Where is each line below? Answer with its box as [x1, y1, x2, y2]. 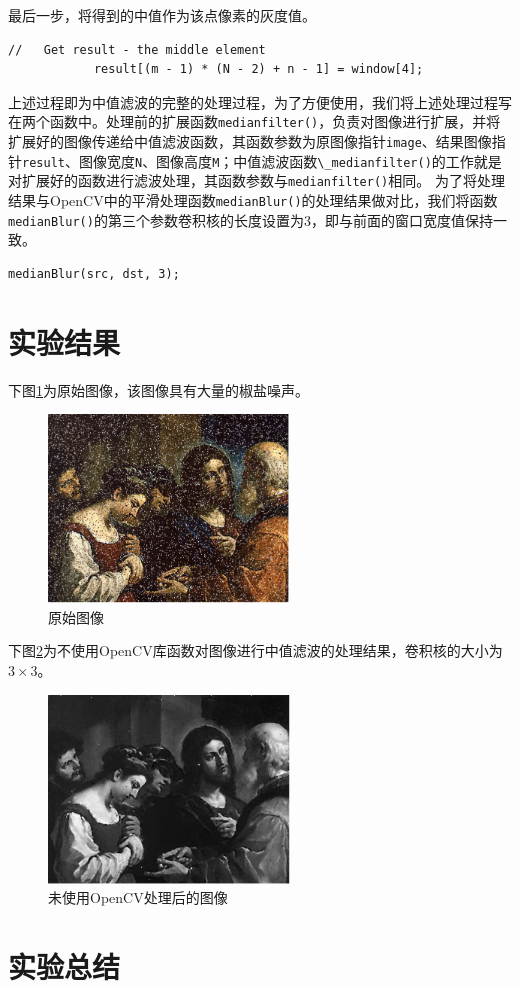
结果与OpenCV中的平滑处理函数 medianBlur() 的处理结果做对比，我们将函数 [8, 190, 498, 210]
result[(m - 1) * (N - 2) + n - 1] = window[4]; [93, 62, 424, 77]
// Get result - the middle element [8, 42, 266, 57]
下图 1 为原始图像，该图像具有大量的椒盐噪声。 [8, 379, 309, 400]
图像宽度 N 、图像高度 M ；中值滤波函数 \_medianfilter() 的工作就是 [78, 150, 502, 171]
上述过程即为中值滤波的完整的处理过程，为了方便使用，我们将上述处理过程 [8, 91, 498, 112]
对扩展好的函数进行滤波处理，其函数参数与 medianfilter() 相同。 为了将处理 [8, 170, 505, 191]
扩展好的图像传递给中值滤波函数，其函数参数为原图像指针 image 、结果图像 [8, 131, 492, 152]
